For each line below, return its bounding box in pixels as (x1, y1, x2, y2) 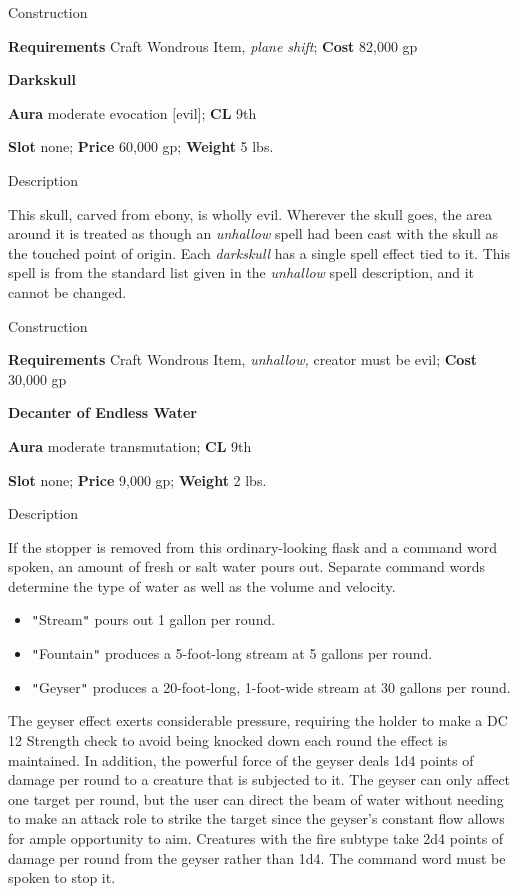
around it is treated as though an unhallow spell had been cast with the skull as (8, 223, 499, 244)
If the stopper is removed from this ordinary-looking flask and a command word (8, 536, 498, 557)
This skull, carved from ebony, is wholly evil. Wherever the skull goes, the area (8, 203, 492, 224)
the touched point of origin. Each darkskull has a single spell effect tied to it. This (8, 242, 510, 263)
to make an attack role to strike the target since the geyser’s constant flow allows (8, 808, 505, 829)
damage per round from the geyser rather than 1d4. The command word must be (8, 847, 506, 868)
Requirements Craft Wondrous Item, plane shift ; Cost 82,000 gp (8, 35, 418, 56)
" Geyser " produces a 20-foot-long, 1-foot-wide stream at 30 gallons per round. (31, 676, 511, 697)
